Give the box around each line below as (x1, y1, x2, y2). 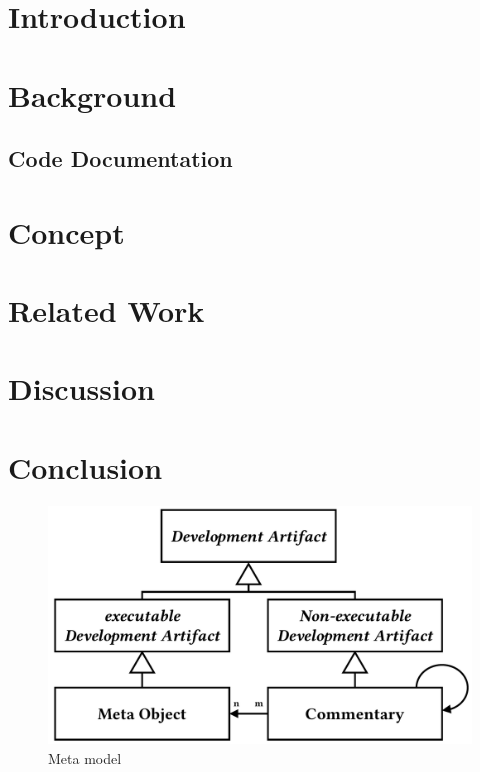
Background (8, 74, 177, 115)
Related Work (8, 290, 205, 331)
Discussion (8, 368, 155, 409)
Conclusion (8, 446, 163, 487)
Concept (8, 211, 125, 252)
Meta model (48, 747, 122, 768)
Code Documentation (8, 143, 233, 174)
